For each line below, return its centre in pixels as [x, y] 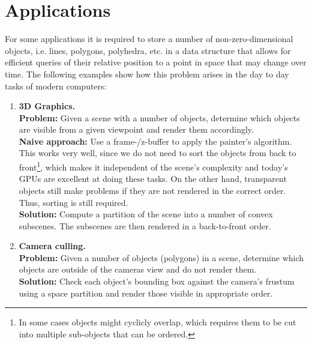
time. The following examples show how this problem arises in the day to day [147, 74]
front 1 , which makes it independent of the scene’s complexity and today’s [153, 166]
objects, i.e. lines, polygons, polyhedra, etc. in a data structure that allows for [148, 50]
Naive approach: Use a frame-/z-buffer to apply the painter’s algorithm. [155, 141]
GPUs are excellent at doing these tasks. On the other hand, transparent [153, 179]
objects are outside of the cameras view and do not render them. [138, 269]
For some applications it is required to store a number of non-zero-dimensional [149, 39]
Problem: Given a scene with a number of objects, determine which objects [159, 117]
